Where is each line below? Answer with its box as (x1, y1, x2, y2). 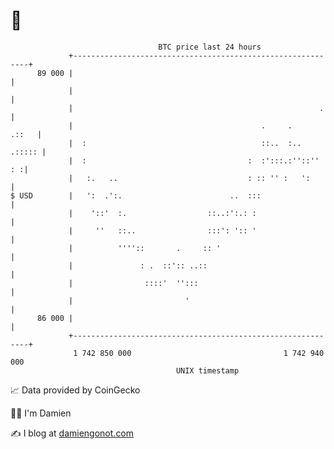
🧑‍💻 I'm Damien (10, 407, 72, 419)
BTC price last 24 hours (158, 42, 262, 52)
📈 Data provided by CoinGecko (10, 384, 141, 396)
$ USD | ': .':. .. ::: (10, 190, 262, 201)
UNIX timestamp (175, 365, 240, 376)
